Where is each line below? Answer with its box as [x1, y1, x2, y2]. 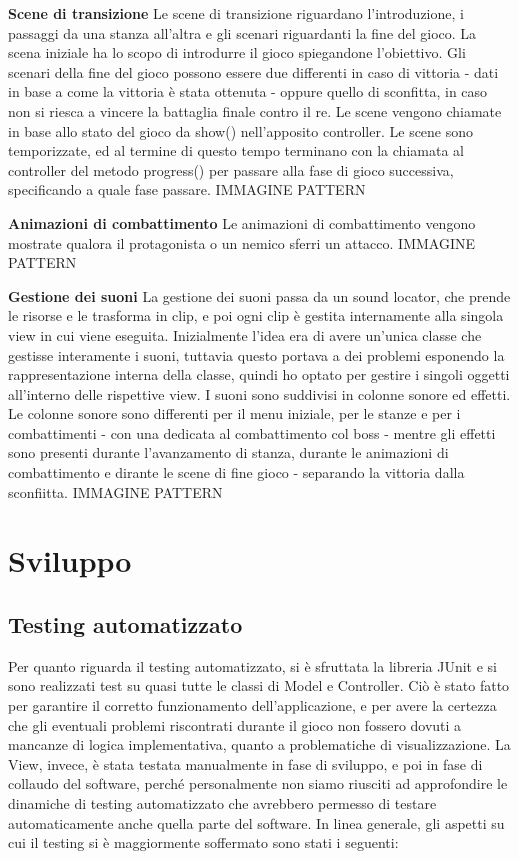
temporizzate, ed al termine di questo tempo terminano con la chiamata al [8, 140, 464, 161]
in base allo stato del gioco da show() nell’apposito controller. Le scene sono [8, 120, 474, 141]
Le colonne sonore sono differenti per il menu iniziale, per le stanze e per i [8, 403, 461, 424]
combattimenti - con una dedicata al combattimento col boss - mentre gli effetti [8, 422, 496, 443]
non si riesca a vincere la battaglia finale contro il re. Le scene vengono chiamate [8, 100, 502, 121]
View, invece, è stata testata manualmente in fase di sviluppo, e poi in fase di [8, 753, 483, 774]
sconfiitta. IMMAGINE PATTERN [8, 481, 223, 502]
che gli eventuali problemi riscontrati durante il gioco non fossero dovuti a [8, 714, 462, 735]
